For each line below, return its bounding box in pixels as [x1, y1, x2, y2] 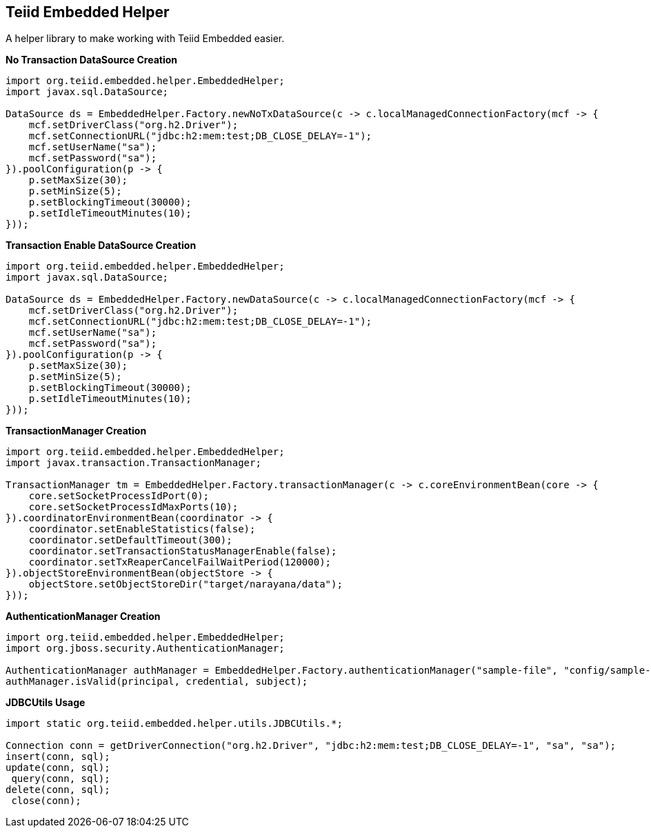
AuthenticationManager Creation [6, 610, 161, 623]
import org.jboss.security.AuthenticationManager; [6, 643, 285, 654]
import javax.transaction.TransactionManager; [6, 457, 261, 469]
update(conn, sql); [6, 762, 110, 774]
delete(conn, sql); [6, 784, 110, 796]
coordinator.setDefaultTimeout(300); [28, 534, 232, 546]
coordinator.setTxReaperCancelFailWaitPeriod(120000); [28, 556, 332, 568]
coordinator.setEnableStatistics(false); [28, 523, 256, 535]
